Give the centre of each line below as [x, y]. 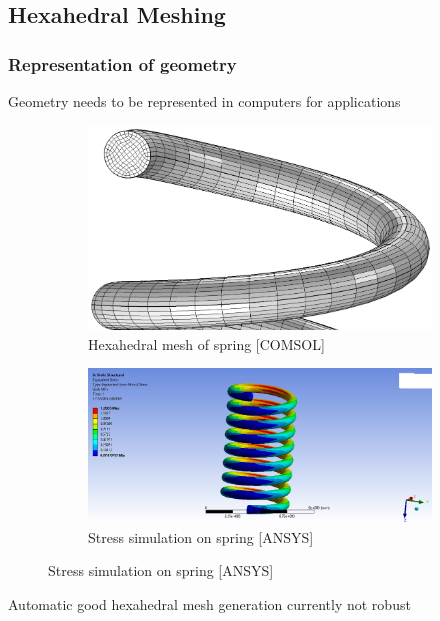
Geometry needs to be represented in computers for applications [204, 101]
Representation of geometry [122, 63]
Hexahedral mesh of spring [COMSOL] [206, 343]
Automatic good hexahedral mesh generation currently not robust [209, 603]
